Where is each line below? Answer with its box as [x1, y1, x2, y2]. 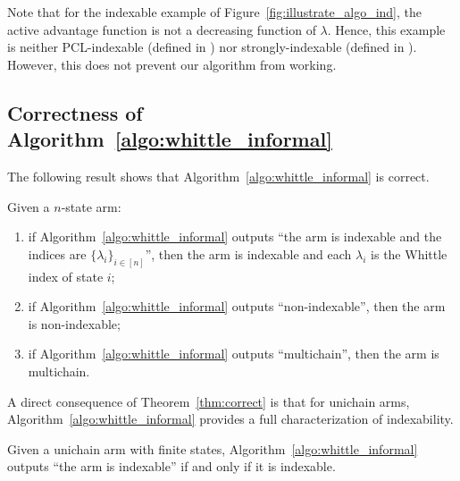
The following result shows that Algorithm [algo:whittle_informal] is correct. [7, 166, 430, 185]
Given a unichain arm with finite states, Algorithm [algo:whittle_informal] [7, 439, 418, 458]
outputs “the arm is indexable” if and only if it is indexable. [7, 457, 336, 476]
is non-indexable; [28, 314, 121, 333]
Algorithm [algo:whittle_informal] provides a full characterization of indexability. [7, 409, 454, 428]
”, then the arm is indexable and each [145, 244, 352, 263]
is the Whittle [371, 244, 447, 263]
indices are [28, 244, 87, 263]
